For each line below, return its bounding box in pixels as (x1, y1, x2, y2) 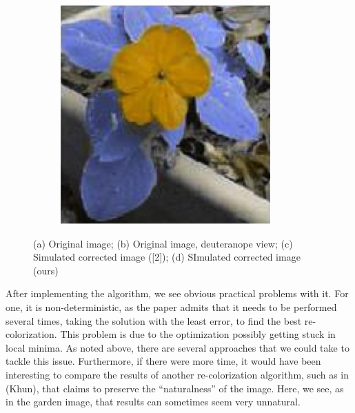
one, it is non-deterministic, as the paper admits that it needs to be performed (6, 299, 337, 314)
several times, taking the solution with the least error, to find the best (6, 313, 302, 328)
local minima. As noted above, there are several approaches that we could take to (6, 340, 349, 354)
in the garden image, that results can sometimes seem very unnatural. (6, 394, 301, 409)
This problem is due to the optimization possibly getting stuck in (60, 327, 336, 341)
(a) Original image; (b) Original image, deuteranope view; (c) (33, 236, 293, 250)
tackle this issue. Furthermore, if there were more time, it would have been (6, 354, 321, 368)
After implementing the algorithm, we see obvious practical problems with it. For (6, 286, 349, 301)
